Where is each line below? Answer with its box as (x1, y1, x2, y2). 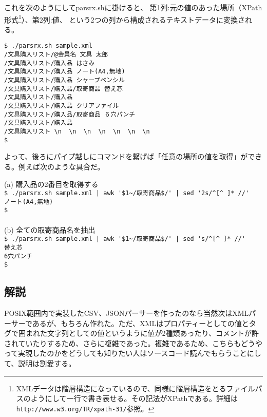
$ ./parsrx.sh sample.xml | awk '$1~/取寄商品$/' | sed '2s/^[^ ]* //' (4, 189, 250, 197)
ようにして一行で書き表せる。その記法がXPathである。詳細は (30, 393, 238, 404)
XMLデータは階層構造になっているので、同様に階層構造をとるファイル (16, 383, 255, 393)
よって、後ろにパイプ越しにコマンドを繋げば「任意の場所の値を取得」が (4, 151, 248, 162)
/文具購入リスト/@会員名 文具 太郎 (4, 51, 108, 59)
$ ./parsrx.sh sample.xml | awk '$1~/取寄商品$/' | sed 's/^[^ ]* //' (4, 235, 245, 243)
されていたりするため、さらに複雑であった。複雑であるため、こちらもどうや (4, 337, 263, 348)
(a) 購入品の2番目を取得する (4, 178, 99, 189)
